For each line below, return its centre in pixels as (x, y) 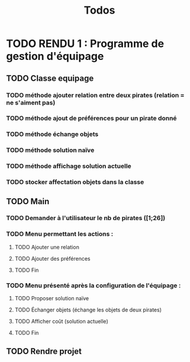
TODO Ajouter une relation (47, 247)
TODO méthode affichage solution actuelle (69, 166)
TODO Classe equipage (50, 78)
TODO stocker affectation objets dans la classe (75, 182)
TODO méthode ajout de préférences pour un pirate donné (91, 118)
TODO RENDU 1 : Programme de (85, 44)
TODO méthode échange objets (52, 134)
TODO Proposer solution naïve (52, 299)
